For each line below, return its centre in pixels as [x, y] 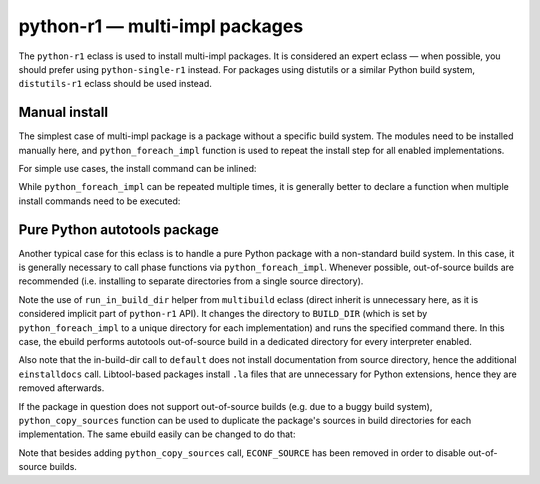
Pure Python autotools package [118, 229]
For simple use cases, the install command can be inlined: [137, 169]
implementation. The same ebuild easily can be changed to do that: [157, 434]
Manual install [63, 112]
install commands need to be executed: [99, 201]
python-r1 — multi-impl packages [161, 26]
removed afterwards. [61, 388]
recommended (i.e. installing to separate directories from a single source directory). [191, 281]
